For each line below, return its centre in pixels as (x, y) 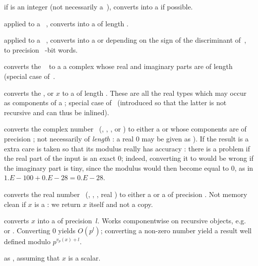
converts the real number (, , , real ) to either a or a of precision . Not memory (126, 194)
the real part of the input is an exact (60, 158)
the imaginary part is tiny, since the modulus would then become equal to (116, 167)
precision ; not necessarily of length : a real (69, 138)
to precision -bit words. (41, 49)
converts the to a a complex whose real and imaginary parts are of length (118, 66)
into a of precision (65, 221)
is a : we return (58, 204)
